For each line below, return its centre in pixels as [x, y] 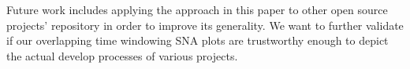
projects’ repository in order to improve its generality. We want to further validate [205, 25]
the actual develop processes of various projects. [122, 55]
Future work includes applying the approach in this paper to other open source [197, 9]
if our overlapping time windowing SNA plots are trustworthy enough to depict [198, 40]
